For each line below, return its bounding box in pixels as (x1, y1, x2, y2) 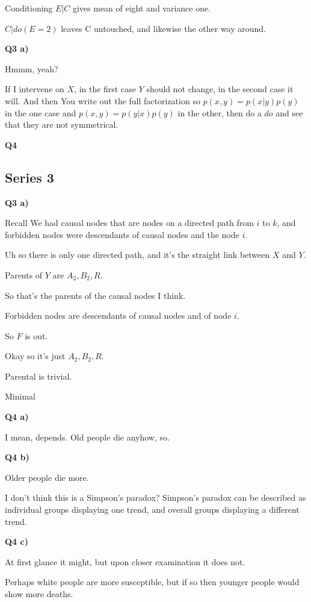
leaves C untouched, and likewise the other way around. (61, 22, 266, 34)
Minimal (5, 390, 35, 403)
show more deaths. (5, 588, 73, 600)
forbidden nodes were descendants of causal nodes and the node (5, 228, 239, 240)
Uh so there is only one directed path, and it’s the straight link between (5, 248, 270, 261)
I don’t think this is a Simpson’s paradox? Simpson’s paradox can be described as (5, 491, 306, 504)
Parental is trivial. (5, 369, 72, 382)
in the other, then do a (177, 106, 262, 119)
